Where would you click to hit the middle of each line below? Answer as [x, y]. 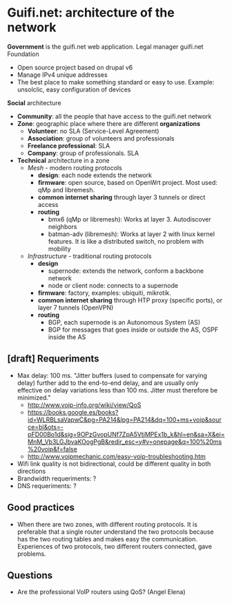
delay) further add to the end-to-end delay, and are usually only [108, 383]
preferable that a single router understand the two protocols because [115, 532]
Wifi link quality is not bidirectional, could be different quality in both [114, 463]
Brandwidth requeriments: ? [57, 478]
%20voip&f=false [52, 449]
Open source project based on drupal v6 [75, 67]
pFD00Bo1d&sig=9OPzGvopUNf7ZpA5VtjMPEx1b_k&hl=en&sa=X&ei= [126, 434]
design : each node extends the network [95, 175]
